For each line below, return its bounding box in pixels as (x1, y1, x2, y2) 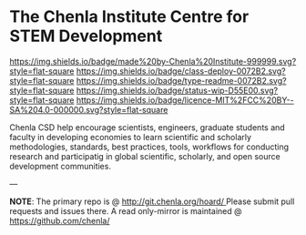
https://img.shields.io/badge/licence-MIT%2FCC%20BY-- (76, 94, 294, 106)
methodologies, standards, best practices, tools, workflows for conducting (9, 141, 290, 152)
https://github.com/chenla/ (9, 215, 110, 226)
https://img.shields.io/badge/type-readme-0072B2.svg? (76, 75, 287, 86)
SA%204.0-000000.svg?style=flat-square (9, 104, 168, 115)
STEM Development (9, 26, 163, 46)
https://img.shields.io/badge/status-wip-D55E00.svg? (76, 85, 279, 96)
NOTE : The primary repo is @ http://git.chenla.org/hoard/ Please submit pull (9, 196, 295, 207)
